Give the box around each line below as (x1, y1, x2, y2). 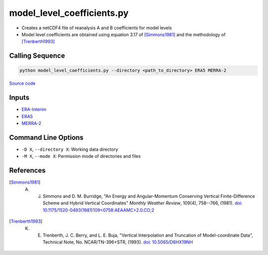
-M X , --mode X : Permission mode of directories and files (21, 153, 141, 159)
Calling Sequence (9, 52, 66, 60)
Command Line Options (9, 133, 84, 141)
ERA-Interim (21, 107, 47, 113)
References (9, 166, 46, 175)
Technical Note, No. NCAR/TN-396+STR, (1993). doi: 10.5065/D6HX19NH (43, 239, 193, 245)
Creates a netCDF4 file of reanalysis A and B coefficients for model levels (21, 25, 172, 31)
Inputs (9, 93, 30, 102)
